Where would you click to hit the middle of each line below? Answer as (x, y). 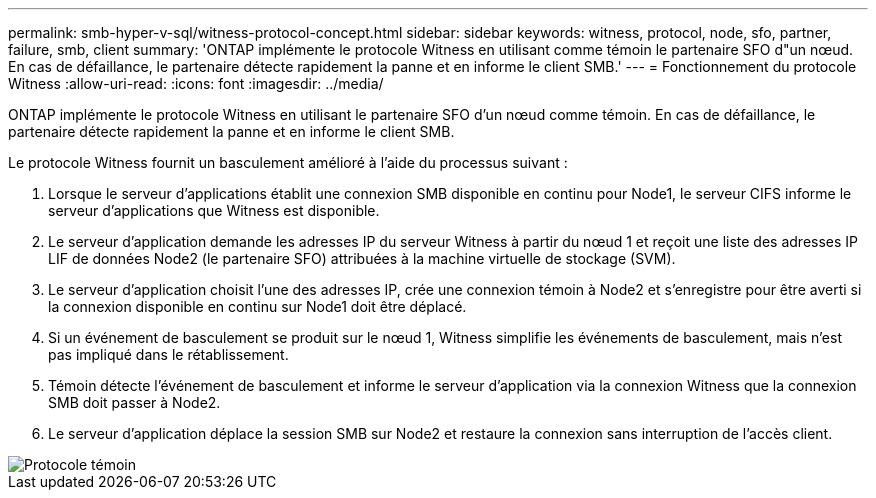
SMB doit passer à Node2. (134, 402)
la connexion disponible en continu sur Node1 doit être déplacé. (257, 306)
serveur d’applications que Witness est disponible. (214, 210)
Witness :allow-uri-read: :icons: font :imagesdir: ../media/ (196, 83)
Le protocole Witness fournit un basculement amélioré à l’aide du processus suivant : (288, 162)
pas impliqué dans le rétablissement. (168, 354)
